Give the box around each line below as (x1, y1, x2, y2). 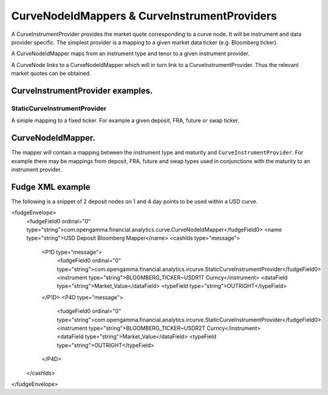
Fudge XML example (11, 181, 91, 192)
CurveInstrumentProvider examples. (11, 85, 153, 96)
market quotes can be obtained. (11, 70, 91, 77)
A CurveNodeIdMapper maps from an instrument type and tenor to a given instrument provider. (11, 50, 250, 57)
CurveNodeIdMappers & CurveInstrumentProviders (11, 9, 278, 23)
